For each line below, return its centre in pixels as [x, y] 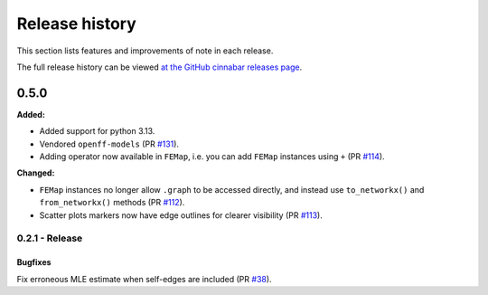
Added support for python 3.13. [97, 131]
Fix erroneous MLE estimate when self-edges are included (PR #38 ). [144, 279]
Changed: [36, 173]
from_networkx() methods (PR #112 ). [112, 203]
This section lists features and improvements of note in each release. [145, 51]
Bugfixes [34, 262]
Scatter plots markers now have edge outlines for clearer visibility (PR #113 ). [181, 215]
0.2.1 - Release [50, 238]
